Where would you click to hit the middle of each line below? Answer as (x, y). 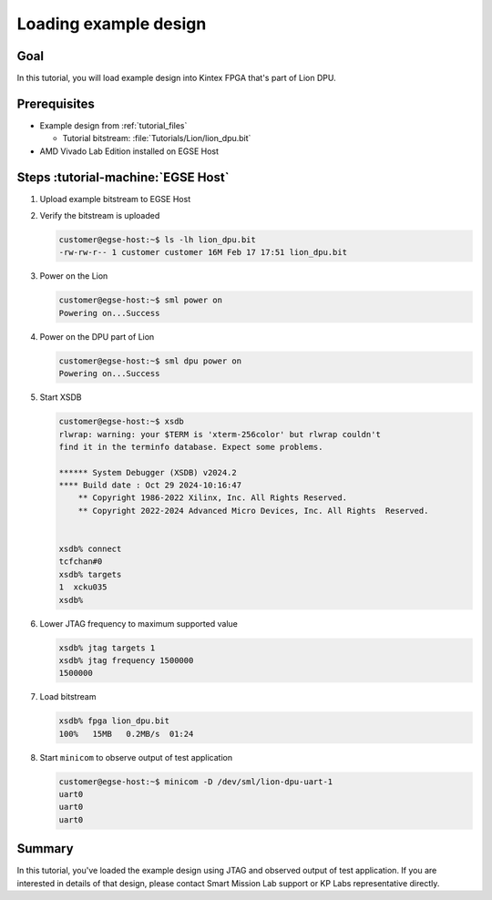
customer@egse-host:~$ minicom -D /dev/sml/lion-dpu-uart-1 (196, 782)
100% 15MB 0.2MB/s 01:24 (126, 734)
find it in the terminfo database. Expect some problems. (191, 447)
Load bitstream (68, 697)
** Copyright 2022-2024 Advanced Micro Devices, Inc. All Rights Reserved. (253, 511)
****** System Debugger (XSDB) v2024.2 (148, 472)
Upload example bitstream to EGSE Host (115, 199)
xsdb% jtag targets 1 (107, 648)
